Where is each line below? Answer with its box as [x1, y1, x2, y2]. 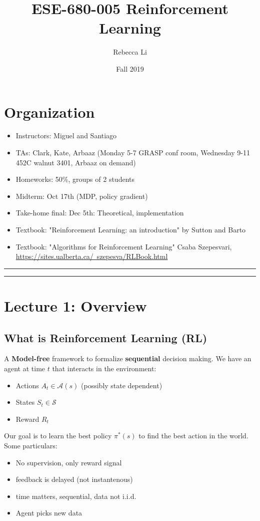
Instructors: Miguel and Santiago [15, 130, 117, 141]
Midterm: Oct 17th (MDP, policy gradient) [15, 190, 148, 201]
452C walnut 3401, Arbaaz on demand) [15, 157, 136, 167]
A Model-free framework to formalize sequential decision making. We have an [4, 353, 251, 364]
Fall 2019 [116, 63, 144, 74]
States [15, 397, 35, 407]
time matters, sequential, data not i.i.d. [15, 490, 136, 501]
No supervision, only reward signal [15, 457, 122, 467]
